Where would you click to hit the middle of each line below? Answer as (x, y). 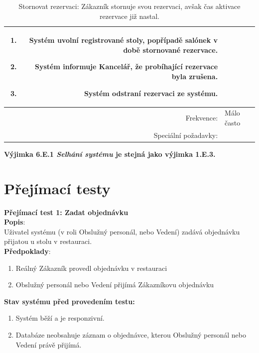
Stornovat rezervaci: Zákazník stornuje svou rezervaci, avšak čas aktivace (129, 6)
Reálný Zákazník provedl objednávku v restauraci (91, 268)
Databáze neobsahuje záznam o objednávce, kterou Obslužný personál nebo (131, 335)
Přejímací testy (57, 188)
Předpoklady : (27, 251)
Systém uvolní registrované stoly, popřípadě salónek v (124, 40)
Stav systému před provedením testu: (69, 301)
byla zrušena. (195, 76)
